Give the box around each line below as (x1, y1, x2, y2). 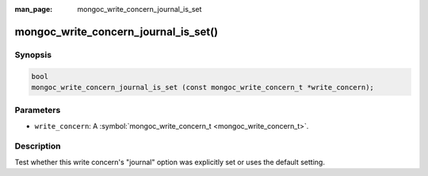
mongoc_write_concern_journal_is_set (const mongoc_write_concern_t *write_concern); (31, 83, 374, 92)
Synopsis (14, 49, 52, 60)
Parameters (14, 105, 61, 116)
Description (14, 140, 61, 152)
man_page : (14, 5, 53, 13)
